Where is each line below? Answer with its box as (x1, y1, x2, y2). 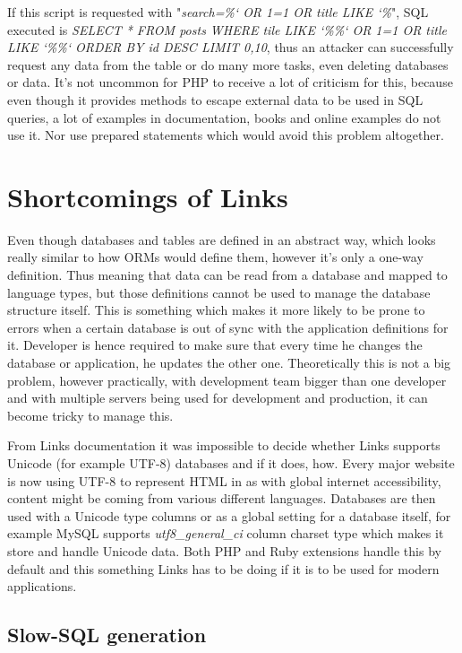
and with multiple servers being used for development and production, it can (7, 388, 428, 407)
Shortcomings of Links (7, 178, 288, 214)
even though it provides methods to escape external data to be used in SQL (7, 90, 423, 109)
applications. (7, 577, 77, 596)
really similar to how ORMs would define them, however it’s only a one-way (7, 248, 423, 266)
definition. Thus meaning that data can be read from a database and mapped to (7, 266, 448, 284)
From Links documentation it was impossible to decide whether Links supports (7, 436, 441, 455)
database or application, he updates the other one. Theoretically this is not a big (7, 353, 451, 372)
